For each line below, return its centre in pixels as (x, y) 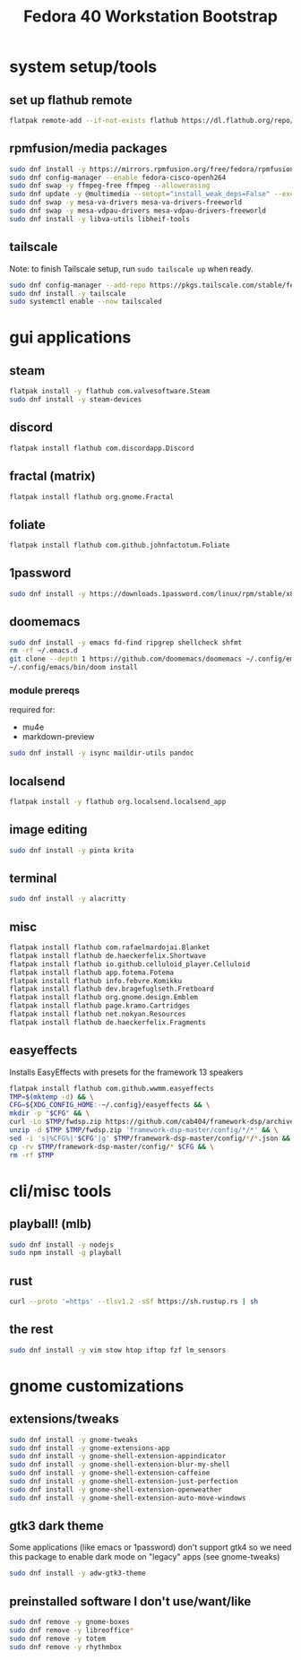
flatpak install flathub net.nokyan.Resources (98, 1015)
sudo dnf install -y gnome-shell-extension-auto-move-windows (128, 1498)
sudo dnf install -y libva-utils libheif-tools (100, 219)
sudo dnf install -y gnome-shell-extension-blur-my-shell (120, 1465)
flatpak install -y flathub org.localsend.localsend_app (118, 802)
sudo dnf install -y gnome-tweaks (74, 1440)
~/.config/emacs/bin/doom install (74, 668)
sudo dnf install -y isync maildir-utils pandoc (102, 753)
